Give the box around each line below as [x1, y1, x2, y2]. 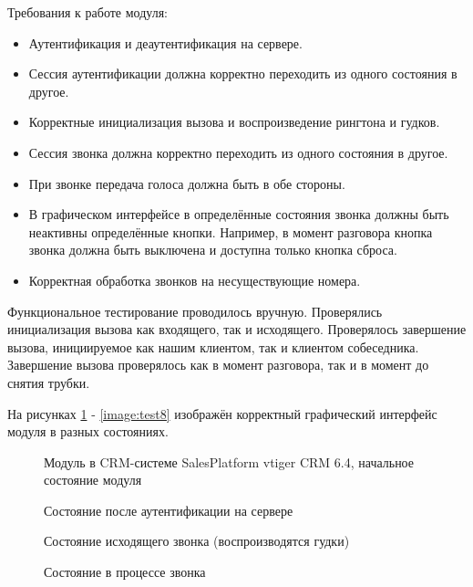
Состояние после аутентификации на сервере [44, 500, 293, 519]
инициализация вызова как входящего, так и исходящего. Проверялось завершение [7, 320, 467, 339]
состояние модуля [44, 470, 142, 489]
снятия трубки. [7, 372, 90, 392]
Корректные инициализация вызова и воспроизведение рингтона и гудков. [28, 112, 440, 131]
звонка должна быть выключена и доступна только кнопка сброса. [28, 240, 397, 259]
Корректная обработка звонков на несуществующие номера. [28, 270, 361, 289]
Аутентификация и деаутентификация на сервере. [28, 33, 303, 52]
